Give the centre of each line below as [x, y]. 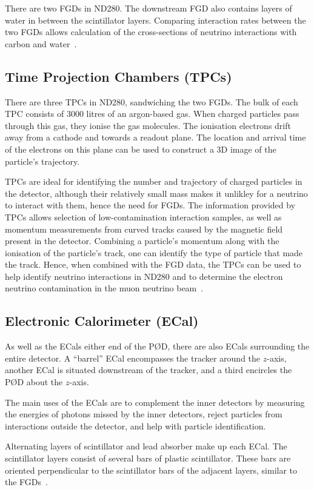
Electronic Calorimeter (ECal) [102, 321]
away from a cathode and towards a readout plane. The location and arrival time [155, 137]
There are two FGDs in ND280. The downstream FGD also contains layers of [149, 8]
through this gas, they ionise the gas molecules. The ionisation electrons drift [148, 125]
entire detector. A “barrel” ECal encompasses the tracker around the [133, 358]
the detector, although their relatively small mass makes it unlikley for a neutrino [156, 193]
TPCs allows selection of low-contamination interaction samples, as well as [143, 217]
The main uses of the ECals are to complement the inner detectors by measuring [155, 402]
